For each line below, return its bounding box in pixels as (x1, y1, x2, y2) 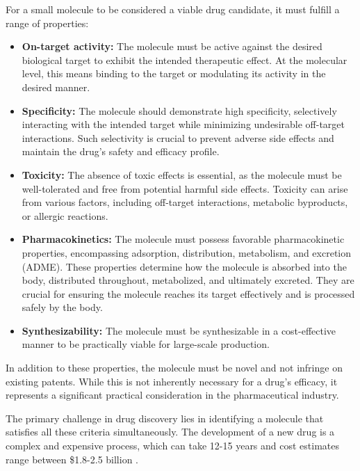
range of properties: (6, 15, 89, 30)
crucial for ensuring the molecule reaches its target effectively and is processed (22, 286, 355, 301)
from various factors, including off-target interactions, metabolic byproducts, (22, 195, 348, 209)
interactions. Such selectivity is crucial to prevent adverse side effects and (22, 130, 334, 145)
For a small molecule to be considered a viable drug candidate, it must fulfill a (6, 2, 340, 16)
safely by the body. (22, 300, 103, 314)
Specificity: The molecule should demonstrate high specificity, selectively (22, 103, 337, 118)
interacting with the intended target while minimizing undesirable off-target (22, 117, 345, 131)
